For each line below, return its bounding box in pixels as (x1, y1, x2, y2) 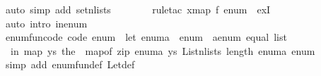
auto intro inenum (5, 15, 88, 30)
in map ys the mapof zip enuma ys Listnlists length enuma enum (10, 43, 315, 58)
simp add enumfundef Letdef (5, 57, 135, 72)
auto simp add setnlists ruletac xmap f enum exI (5, 2, 271, 16)
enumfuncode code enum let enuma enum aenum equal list (5, 30, 287, 44)
